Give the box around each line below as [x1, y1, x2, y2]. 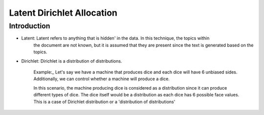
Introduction [9, 22, 50, 30]
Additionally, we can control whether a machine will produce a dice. [33, 76, 170, 82]
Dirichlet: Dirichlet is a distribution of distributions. [21, 58, 122, 64]
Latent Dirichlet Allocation [9, 7, 117, 18]
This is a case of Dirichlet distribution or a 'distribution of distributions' [33, 98, 176, 105]
